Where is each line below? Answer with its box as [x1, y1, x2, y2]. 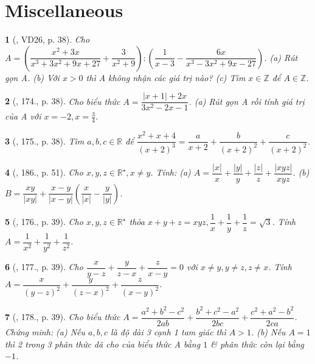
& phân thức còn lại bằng [210, 337, 305, 350]
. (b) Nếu [251, 325, 286, 338]
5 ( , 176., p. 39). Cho [5, 215, 83, 228]
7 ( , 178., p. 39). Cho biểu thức [5, 310, 120, 323]
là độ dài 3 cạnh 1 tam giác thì [111, 325, 226, 338]
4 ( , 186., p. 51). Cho [5, 166, 83, 179]
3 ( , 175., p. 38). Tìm [5, 134, 85, 147]
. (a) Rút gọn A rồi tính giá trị [189, 95, 305, 107]
